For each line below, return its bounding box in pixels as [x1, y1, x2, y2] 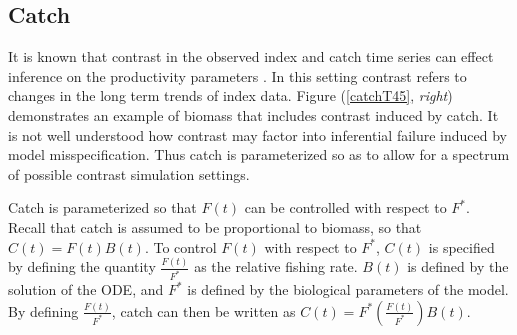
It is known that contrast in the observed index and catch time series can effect [8, 46, 494, 67]
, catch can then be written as [111, 300, 296, 321]
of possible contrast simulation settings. [8, 163, 250, 184]
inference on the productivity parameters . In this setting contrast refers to [8, 65, 467, 86]
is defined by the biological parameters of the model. [187, 279, 509, 300]
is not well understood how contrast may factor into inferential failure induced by [8, 124, 508, 145]
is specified [428, 236, 495, 257]
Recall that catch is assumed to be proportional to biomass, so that [8, 216, 422, 237]
